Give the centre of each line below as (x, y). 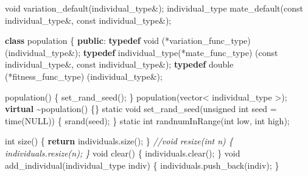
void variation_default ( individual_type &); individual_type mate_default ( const (154, 8)
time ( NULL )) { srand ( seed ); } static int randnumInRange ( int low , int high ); (147, 120)
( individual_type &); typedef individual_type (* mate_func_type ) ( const (142, 52)
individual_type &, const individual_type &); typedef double (119, 64)
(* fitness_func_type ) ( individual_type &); (84, 76)
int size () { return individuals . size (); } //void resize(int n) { (119, 141)
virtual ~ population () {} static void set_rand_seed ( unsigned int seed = (141, 109)
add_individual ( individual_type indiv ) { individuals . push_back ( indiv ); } (142, 165)
